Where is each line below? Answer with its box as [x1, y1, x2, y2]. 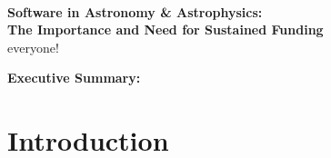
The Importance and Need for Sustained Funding [7, 20, 324, 39]
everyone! [7, 37, 59, 56]
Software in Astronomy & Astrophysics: [7, 2, 263, 21]
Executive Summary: [7, 68, 141, 87]
